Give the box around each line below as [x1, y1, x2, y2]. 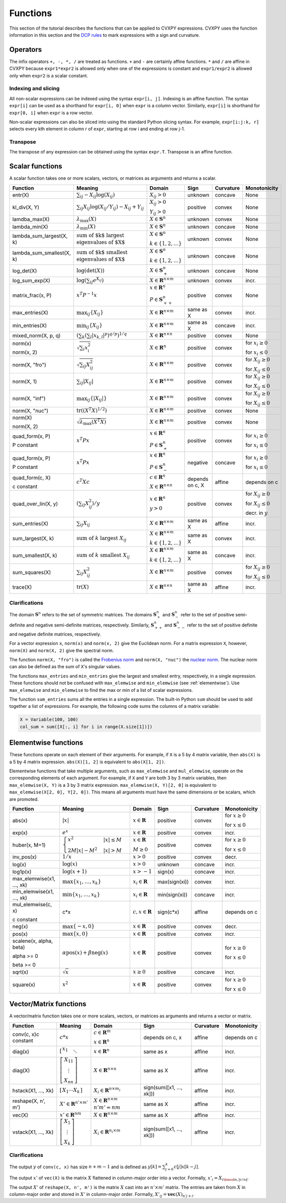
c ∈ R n [149, 473, 166, 480]
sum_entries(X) [12, 520, 49, 527]
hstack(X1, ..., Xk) [12, 1087, 54, 1094]
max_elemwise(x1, [12, 875, 55, 883]
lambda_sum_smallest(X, [12, 250, 71, 257]
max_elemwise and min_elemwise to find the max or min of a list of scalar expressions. [9, 687, 193, 693]
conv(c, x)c [12, 1031, 40, 1038]
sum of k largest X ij [76, 535, 127, 542]
